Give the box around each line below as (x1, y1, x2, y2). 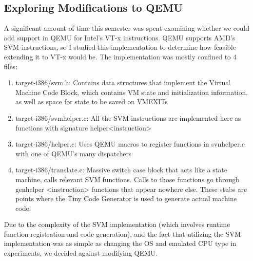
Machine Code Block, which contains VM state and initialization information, (15, 87, 248, 97)
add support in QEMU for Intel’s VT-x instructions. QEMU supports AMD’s (4, 32, 235, 42)
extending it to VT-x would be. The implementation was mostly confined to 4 (4, 51, 236, 61)
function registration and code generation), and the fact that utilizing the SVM (4, 228, 241, 239)
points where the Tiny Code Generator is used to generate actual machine (15, 193, 237, 204)
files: (4, 61, 18, 71)
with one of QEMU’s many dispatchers (15, 148, 132, 158)
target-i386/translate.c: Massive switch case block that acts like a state (15, 165, 227, 175)
